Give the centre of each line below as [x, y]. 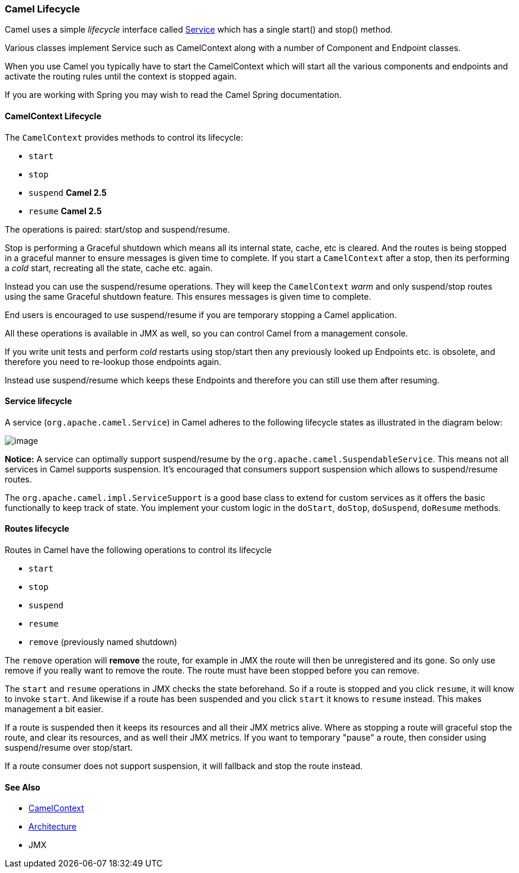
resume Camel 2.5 [65, 211]
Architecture [53, 827]
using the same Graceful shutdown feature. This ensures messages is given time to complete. [188, 296]
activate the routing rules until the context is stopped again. [121, 77]
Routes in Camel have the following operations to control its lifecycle [138, 550]
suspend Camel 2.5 [68, 192]
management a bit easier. [54, 709]
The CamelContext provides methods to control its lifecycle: [124, 137]
